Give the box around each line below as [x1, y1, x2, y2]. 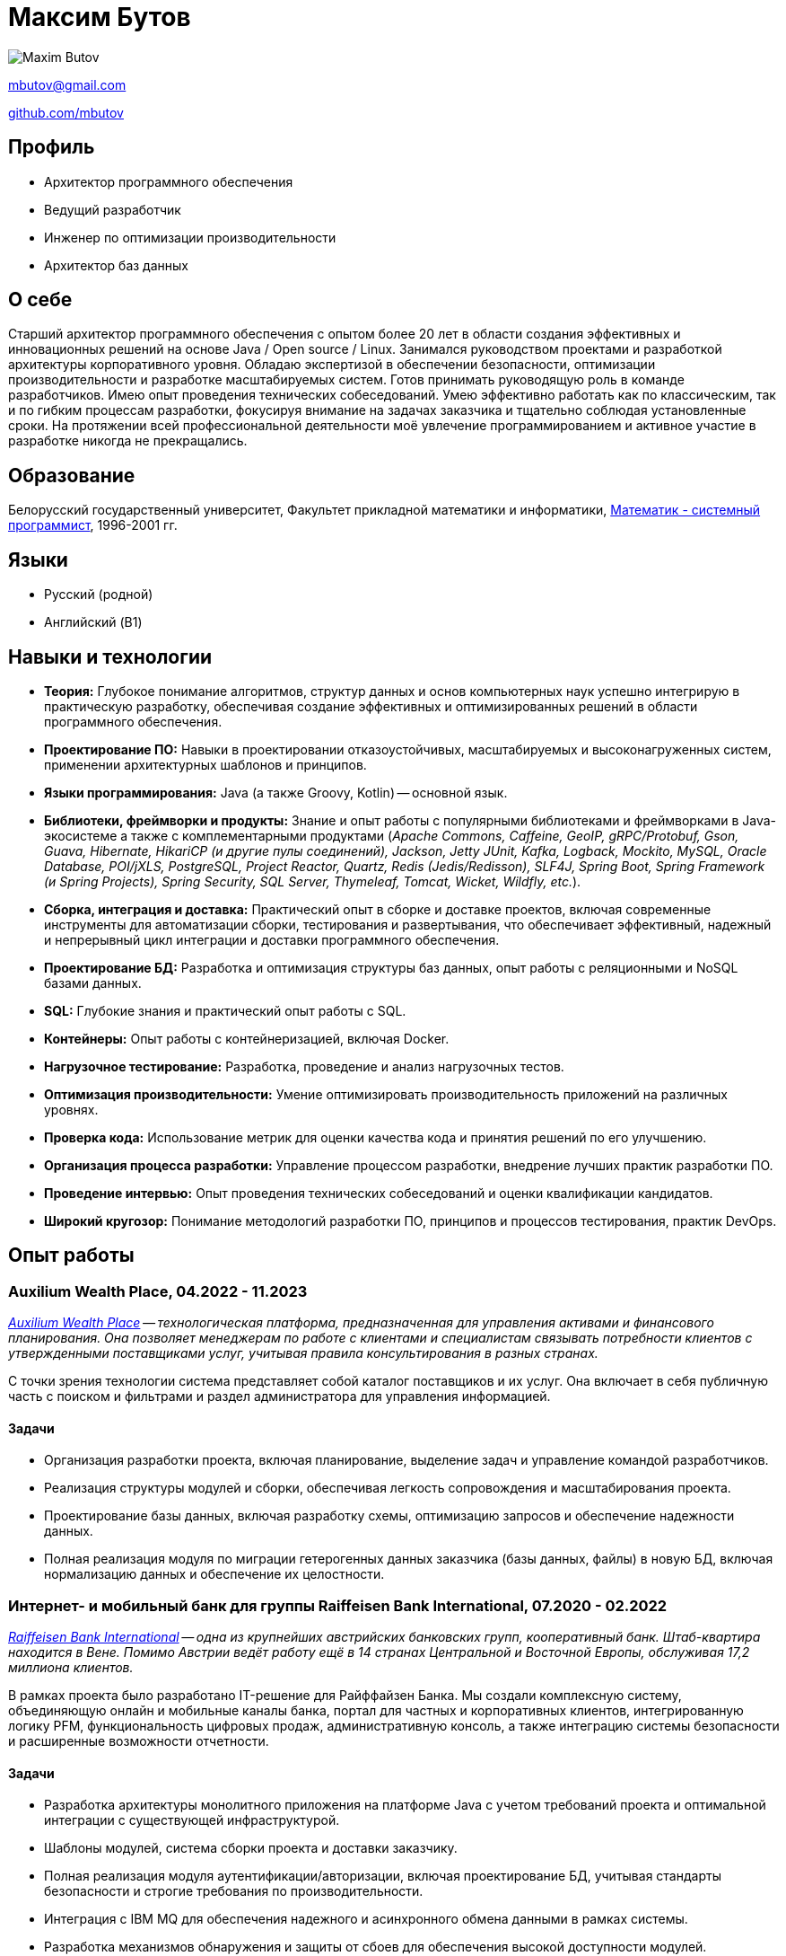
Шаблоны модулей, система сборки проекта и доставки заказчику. [44, 1840, 458, 1856]
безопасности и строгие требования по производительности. [44, 1883, 424, 1899]
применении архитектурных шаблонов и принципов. [44, 756, 367, 772]
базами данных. [44, 974, 142, 991]
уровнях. [44, 1101, 99, 1117]
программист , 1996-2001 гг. [8, 517, 178, 533]
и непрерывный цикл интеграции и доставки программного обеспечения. [44, 931, 500, 947]
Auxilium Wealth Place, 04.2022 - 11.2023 [8, 1282, 308, 1300]
